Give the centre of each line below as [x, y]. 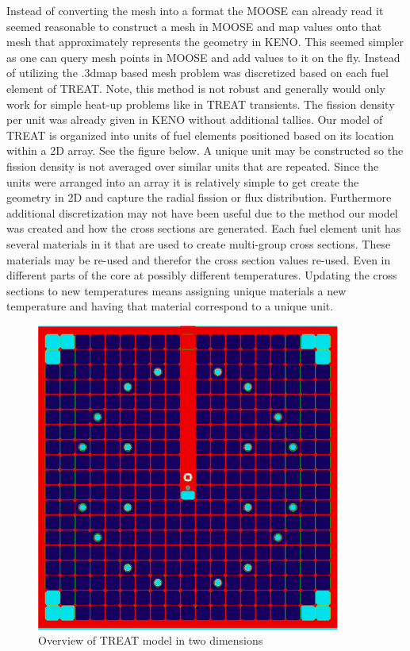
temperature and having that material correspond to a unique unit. [170, 306]
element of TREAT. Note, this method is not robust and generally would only [196, 88]
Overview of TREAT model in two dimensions [151, 640]
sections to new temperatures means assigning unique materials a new [176, 290]
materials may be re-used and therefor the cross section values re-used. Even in [199, 259]
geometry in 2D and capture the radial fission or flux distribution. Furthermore [199, 197]
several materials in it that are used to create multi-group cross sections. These [199, 243]
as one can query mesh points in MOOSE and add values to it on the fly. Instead [203, 57]
